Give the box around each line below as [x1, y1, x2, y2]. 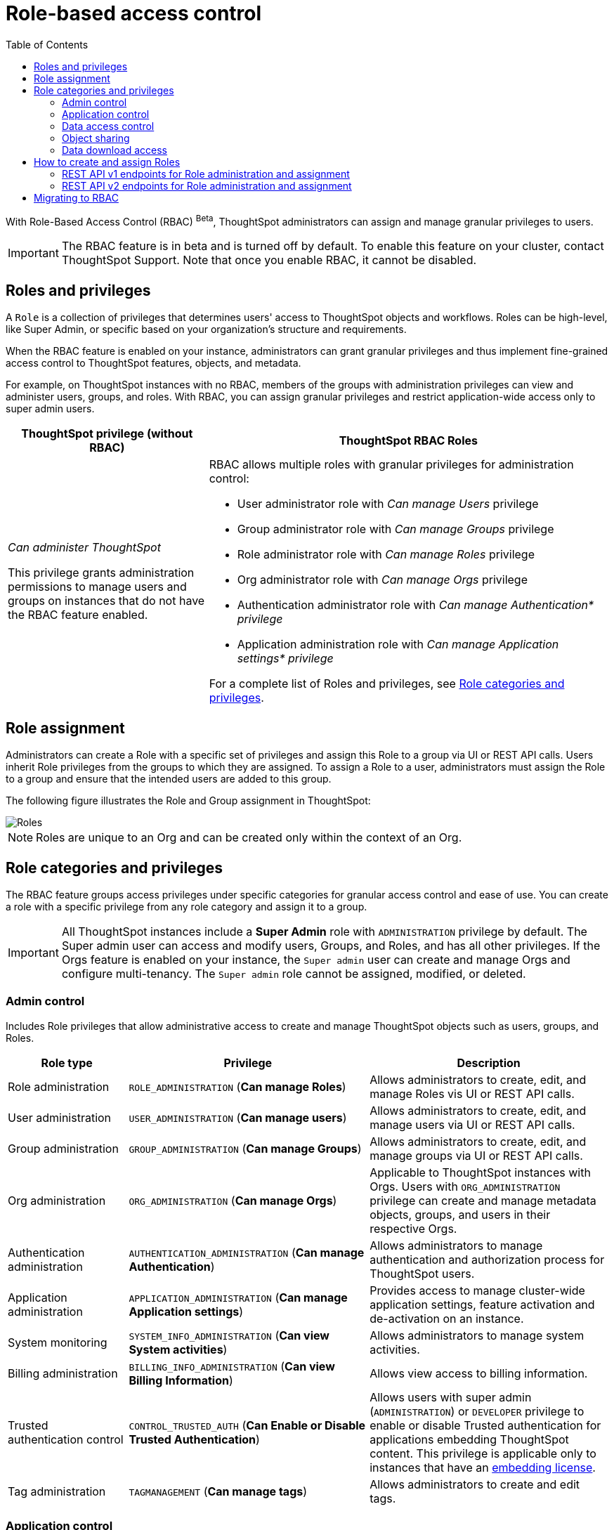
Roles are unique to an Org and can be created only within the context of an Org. [36, 830, 462, 845]
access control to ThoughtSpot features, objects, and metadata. [6, 357, 301, 370]
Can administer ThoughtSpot [8, 540, 161, 555]
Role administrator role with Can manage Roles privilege [237, 547, 535, 562]
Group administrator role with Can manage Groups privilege [237, 522, 554, 537]
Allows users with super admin [370, 1390, 532, 1404]
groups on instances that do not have [8, 594, 205, 608]
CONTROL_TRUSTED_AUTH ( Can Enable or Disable [129, 1418, 366, 1432]
